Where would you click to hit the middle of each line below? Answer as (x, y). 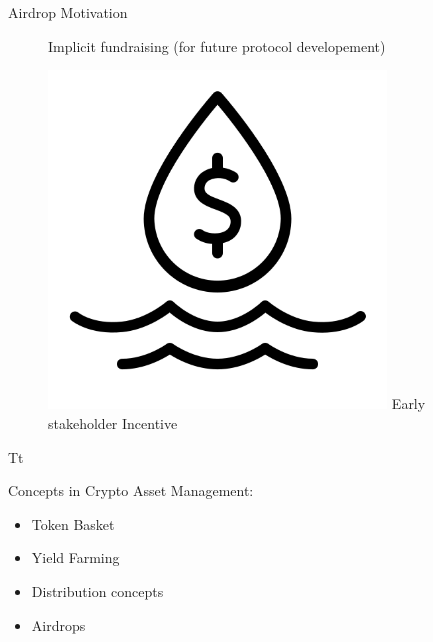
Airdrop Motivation (68, 12)
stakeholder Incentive (113, 422)
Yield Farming (75, 557)
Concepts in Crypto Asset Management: (131, 490)
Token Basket (73, 523)
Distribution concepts (97, 590)
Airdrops (58, 624)
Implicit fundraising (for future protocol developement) (217, 45)
